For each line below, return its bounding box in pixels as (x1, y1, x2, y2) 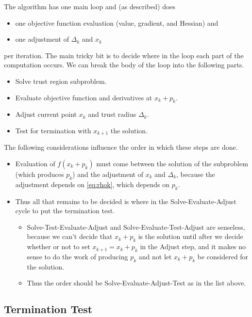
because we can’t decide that (27, 231, 113, 241)
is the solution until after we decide (138, 231, 243, 241)
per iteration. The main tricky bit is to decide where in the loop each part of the (4, 50, 244, 60)
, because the (176, 169, 215, 179)
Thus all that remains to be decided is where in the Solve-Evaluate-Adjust (15, 196, 236, 206)
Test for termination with (15, 125, 91, 135)
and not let (138, 251, 172, 261)
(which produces (15, 169, 64, 179)
